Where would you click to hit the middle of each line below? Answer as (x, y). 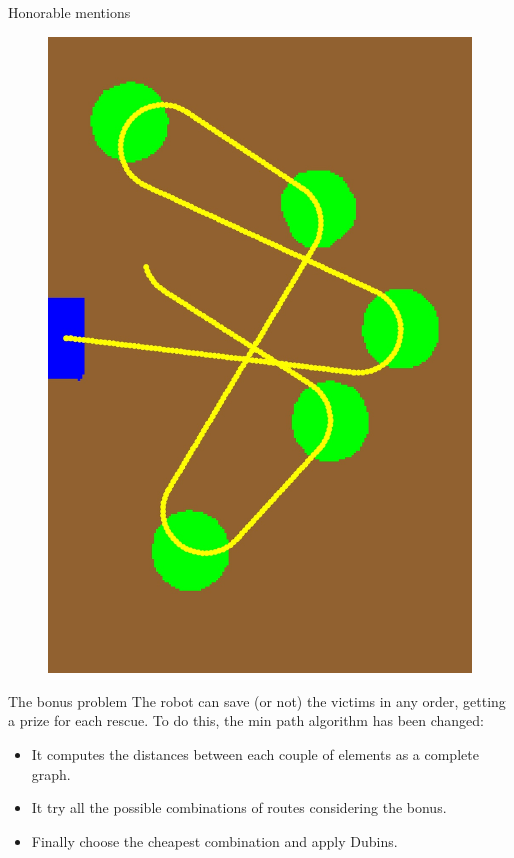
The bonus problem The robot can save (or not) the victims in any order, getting (257, 700)
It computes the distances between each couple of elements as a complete (255, 753)
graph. (51, 773)
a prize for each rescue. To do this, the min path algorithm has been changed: (246, 720)
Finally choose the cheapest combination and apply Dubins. (214, 840)
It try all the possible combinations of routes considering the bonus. (239, 807)
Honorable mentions (69, 12)
